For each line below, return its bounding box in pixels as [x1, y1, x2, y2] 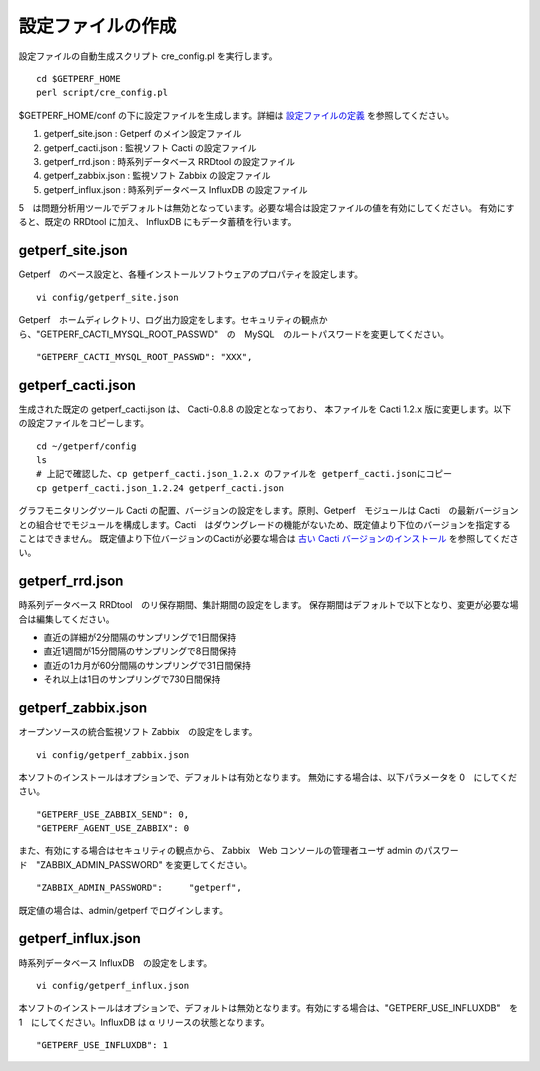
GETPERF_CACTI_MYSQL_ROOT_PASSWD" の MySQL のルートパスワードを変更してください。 [40, 328, 450, 340]
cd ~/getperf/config [36, 440, 137, 452]
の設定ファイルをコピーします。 [18, 417, 150, 429]
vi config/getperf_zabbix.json [36, 749, 190, 760]
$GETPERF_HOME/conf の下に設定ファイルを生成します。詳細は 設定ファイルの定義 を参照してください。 [18, 109, 455, 121]
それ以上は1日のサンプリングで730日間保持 [43, 673, 221, 685]
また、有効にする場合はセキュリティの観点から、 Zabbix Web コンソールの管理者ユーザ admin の [18, 845, 424, 857]
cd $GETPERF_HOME [36, 73, 121, 84]
